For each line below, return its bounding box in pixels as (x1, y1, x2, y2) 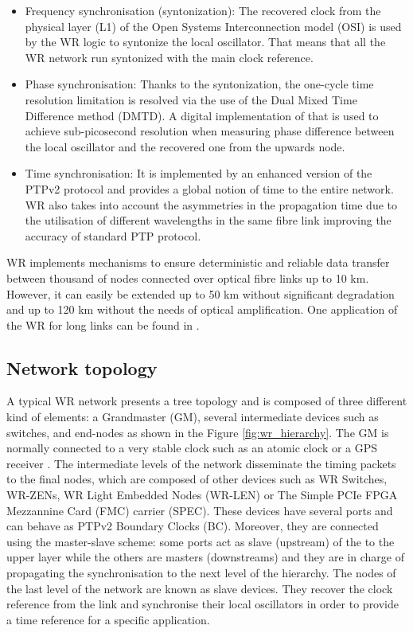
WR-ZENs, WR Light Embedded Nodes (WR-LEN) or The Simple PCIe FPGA (6, 486, 398, 503)
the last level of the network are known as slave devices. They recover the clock (6, 580, 393, 596)
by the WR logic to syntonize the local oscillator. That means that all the (25, 33, 386, 50)
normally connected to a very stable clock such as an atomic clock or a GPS (6, 440, 378, 456)
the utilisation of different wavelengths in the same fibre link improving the (25, 212, 392, 229)
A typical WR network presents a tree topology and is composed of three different (6, 393, 407, 409)
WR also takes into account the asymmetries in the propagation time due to (25, 196, 398, 213)
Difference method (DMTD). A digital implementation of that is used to (25, 107, 379, 123)
